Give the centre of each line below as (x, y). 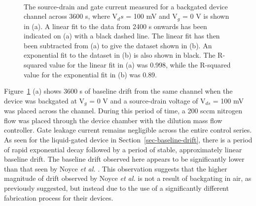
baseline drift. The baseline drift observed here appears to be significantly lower (124, 159)
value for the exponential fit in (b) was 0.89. (91, 74)
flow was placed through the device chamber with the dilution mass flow (113, 120)
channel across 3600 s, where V (71, 16)
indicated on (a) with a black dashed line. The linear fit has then (122, 36)
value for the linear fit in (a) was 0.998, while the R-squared (140, 65)
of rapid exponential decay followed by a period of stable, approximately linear (123, 149)
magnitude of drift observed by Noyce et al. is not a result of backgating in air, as (128, 178)
